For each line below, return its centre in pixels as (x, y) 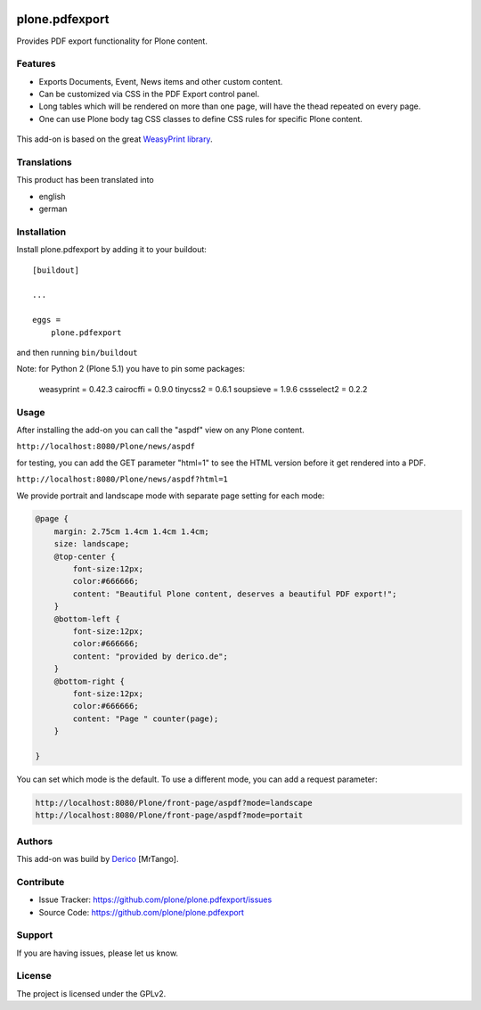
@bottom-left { (87, 619)
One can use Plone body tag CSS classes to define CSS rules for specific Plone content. (200, 119)
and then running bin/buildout (77, 353)
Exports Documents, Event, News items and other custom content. (161, 81)
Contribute (41, 882)
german (53, 209)
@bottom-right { (89, 681)
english (52, 196)
